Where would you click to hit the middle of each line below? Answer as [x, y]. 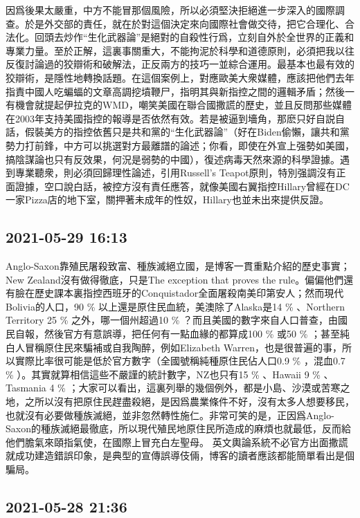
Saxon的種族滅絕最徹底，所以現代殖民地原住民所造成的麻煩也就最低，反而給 [178, 428]
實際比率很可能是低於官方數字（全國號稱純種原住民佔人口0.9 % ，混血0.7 [180, 361]
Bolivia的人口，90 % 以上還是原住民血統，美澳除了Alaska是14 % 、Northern [175, 306]
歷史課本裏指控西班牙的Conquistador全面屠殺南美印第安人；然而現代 [189, 293]
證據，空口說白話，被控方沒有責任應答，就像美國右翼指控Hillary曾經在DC [182, 186]
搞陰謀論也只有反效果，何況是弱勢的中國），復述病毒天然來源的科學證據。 [173, 159]
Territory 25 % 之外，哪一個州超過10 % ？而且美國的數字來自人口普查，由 [172, 320]
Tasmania [26, 388]
